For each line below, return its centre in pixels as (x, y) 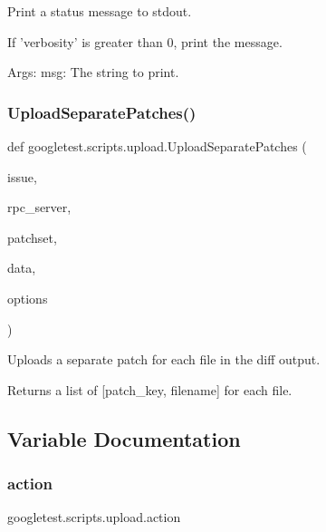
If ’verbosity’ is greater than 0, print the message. (145, 41)
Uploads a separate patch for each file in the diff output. (164, 359)
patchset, (32, 237)
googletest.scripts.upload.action (94, 517)
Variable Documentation (124, 438)
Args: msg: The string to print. (93, 72)
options (28, 298)
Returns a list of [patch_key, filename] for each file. (150, 389)
